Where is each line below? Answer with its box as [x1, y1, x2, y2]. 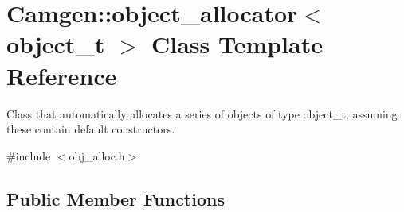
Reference [6, 59, 117, 91]
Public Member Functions [6, 186, 225, 210]
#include [6, 147, 51, 164]
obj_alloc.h [69, 147, 125, 164]
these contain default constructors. [6, 121, 175, 137]
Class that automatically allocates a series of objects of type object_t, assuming [6, 105, 398, 121]
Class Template [151, 28, 323, 60]
